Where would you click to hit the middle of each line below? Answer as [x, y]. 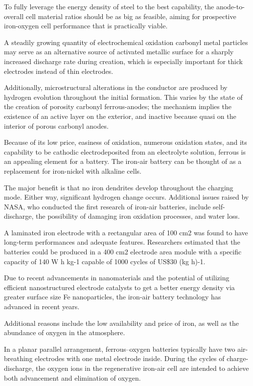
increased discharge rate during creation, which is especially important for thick [123, 61]
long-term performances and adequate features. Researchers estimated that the [122, 242]
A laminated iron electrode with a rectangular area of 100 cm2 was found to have [126, 232]
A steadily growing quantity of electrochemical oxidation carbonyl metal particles [126, 42]
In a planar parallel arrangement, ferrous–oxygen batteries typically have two [120, 349]
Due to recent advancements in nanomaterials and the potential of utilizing [117, 278]
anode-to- [230, 6]
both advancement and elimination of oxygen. [72, 377]
